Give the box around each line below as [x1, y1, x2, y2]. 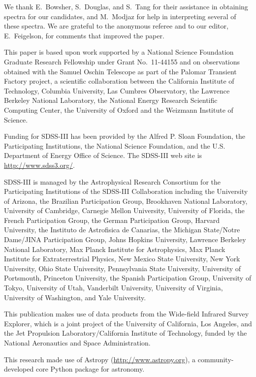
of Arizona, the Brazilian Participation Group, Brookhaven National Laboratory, [4, 195, 248, 206]
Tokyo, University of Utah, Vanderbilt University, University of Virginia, [4, 283, 223, 293]
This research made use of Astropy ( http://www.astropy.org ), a [4, 354, 196, 364]
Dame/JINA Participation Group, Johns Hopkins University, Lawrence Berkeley [4, 234, 246, 245]
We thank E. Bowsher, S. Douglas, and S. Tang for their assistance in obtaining [4, 1, 248, 11]
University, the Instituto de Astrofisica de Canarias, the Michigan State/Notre [4, 224, 240, 235]
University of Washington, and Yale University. [4, 292, 146, 302]
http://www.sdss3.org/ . [4, 159, 75, 170]
